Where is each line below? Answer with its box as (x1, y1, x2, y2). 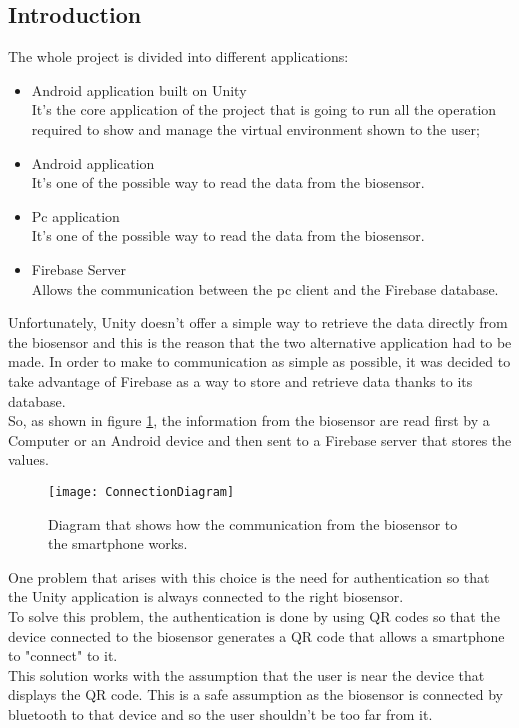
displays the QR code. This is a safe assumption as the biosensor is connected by (8, 684, 503, 705)
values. (8, 449, 49, 470)
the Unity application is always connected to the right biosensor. (8, 586, 404, 607)
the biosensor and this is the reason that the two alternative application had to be (8, 331, 512, 352)
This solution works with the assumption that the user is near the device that (8, 664, 485, 685)
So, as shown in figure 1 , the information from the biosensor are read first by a (8, 410, 490, 431)
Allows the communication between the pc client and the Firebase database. (31, 278, 499, 299)
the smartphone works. (48, 533, 188, 554)
